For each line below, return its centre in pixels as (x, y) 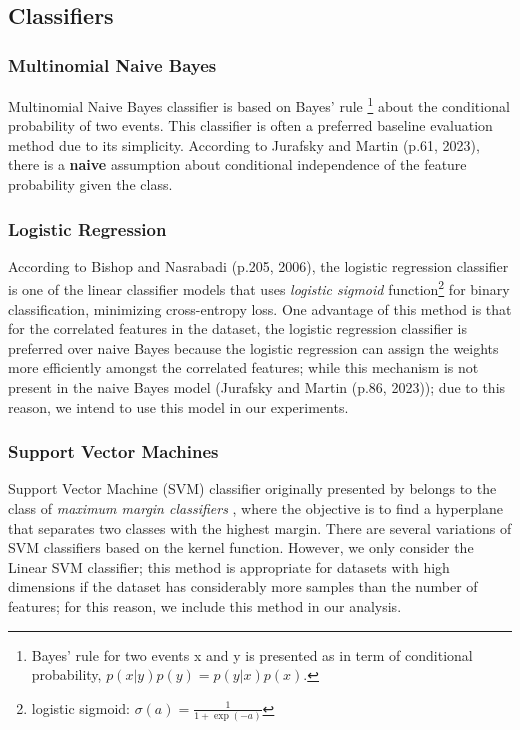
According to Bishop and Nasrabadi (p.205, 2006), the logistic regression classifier (258, 265)
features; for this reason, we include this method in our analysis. (205, 606)
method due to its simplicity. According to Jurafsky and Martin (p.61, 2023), (244, 144)
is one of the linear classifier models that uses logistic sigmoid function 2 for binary (259, 288)
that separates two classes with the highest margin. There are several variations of (260, 527)
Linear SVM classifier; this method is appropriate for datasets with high (229, 566)
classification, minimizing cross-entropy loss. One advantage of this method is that (260, 308)
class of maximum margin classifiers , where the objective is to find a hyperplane (255, 508)
